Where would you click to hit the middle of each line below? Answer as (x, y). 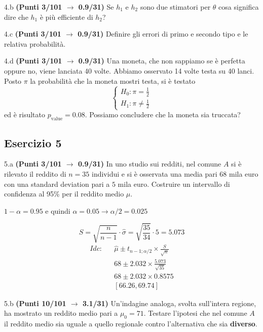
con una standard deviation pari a (57, 184)
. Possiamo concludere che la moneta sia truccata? (163, 114)
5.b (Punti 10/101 (35, 303)
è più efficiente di (66, 16)
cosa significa (239, 7)
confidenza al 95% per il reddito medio (64, 194)
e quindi (58, 210)
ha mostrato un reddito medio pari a (61, 313)
